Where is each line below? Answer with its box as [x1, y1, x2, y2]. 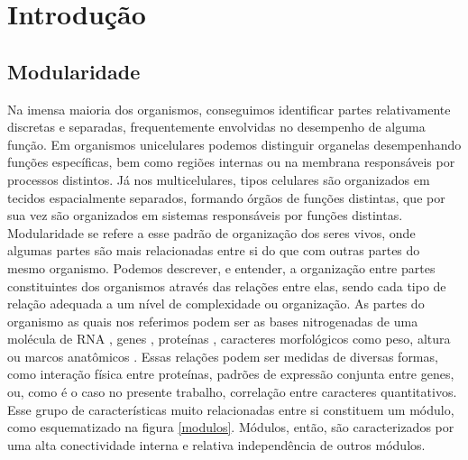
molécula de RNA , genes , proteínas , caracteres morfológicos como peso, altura [7, 329, 451, 348]
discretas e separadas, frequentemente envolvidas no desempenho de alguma [7, 117, 426, 136]
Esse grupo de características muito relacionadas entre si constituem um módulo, [7, 400, 454, 419]
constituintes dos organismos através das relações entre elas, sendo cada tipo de [7, 276, 446, 295]
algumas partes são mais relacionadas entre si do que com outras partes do [7, 241, 420, 260]
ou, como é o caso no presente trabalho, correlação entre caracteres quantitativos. [7, 382, 457, 401]
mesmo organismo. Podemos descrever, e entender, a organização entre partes [7, 258, 436, 277]
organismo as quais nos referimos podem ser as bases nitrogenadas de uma [7, 311, 418, 330]
